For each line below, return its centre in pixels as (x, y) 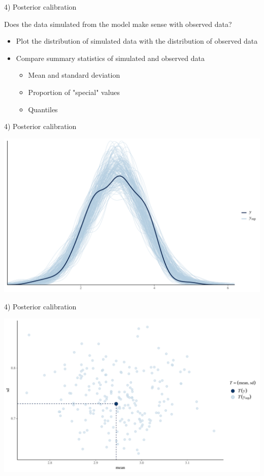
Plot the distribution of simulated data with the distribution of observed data (137, 41)
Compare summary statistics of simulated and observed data (110, 58)
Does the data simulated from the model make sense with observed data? (118, 24)
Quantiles (43, 109)
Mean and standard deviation (74, 75)
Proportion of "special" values (74, 92)
